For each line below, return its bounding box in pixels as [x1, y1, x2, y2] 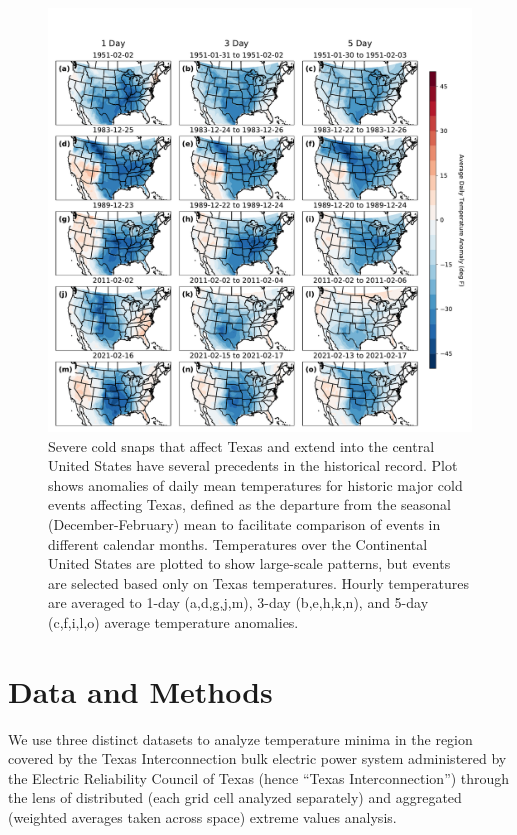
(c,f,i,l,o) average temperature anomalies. [48, 611, 299, 632]
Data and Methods [8, 670, 273, 711]
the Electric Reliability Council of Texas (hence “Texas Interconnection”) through [8, 767, 510, 788]
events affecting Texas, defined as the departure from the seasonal [48, 494, 451, 515]
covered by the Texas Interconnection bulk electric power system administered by [8, 748, 507, 769]
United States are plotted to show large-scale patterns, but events [48, 553, 451, 574]
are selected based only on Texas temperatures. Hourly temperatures [48, 572, 469, 593]
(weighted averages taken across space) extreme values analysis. [8, 807, 397, 828]
